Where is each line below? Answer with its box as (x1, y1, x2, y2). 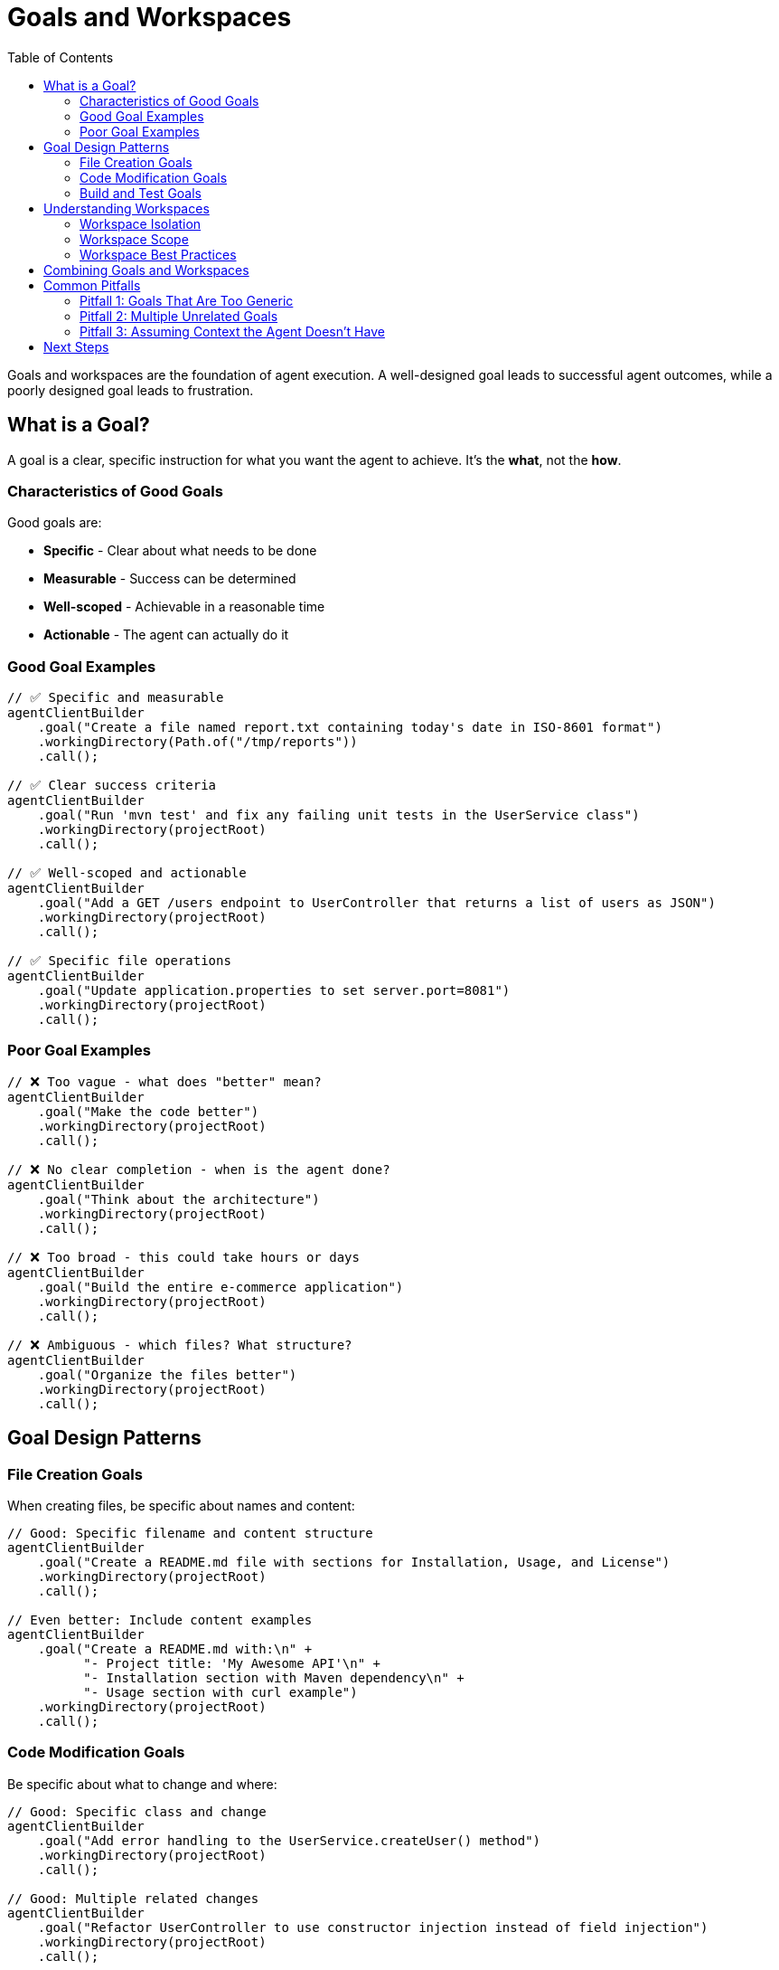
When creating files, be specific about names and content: (7, 1498, 355, 1514)
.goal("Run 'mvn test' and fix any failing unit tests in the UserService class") (37, 808, 640, 823)
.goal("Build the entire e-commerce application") (37, 1279, 404, 1294)
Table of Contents (7, 49, 114, 65)
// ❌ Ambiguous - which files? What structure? (7, 1337, 352, 1352)
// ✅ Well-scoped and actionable (7, 866, 247, 881)
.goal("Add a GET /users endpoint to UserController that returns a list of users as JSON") (37, 895, 716, 911)
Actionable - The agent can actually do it (43, 627, 289, 643)
